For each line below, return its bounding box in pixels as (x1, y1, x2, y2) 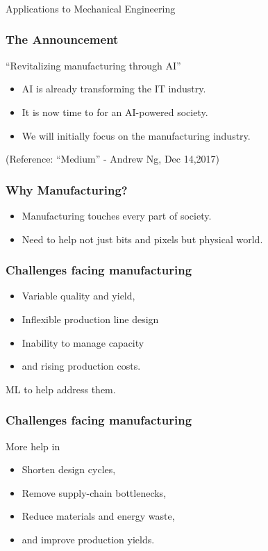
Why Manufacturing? (6, 181, 128, 198)
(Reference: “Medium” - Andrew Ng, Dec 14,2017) (6, 151, 220, 166)
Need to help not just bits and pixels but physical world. (22, 231, 263, 246)
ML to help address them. (6, 381, 116, 396)
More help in (6, 438, 60, 453)
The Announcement (6, 31, 119, 48)
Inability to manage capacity (22, 335, 144, 349)
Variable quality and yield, (22, 288, 135, 303)
